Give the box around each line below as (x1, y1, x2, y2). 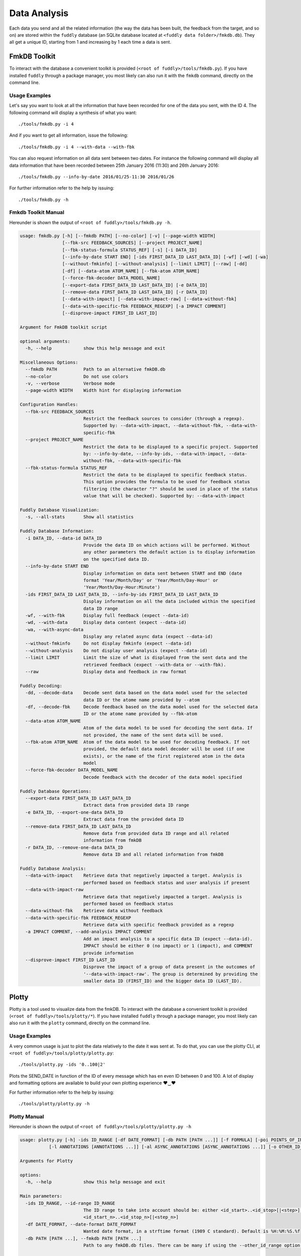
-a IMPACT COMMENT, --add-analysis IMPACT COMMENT (25, 929, 153, 934)
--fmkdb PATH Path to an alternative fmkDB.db (25, 367, 166, 372)
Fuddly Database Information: (20, 528, 94, 534)
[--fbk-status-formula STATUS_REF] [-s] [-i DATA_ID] (62, 247, 198, 253)
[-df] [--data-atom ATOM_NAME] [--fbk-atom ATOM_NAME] (62, 268, 200, 274)
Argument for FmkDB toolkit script (20, 324, 107, 330)
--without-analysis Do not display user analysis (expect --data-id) (25, 648, 208, 653)
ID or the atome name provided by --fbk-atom (83, 711, 198, 717)
